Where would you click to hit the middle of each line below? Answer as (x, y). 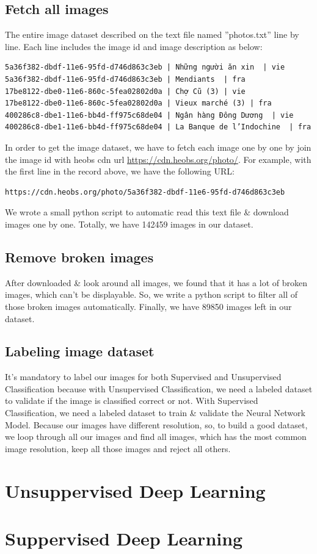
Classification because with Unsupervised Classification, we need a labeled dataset (159, 388)
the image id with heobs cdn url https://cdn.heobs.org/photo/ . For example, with (158, 159)
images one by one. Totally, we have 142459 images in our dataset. (129, 224)
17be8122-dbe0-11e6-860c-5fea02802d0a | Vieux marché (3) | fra (138, 103)
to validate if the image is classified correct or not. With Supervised (132, 401)
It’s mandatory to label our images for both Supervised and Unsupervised (143, 377)
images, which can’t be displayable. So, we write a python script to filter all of (151, 294)
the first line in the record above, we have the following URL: (120, 171)
